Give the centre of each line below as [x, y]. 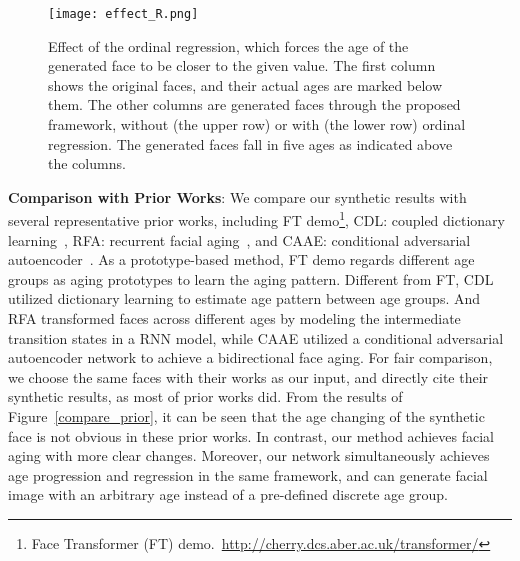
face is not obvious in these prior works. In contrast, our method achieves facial [251, 435]
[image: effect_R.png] [123, 14]
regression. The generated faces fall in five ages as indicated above [250, 143]
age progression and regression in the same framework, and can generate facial [248, 474]
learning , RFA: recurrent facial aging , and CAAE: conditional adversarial [239, 239]
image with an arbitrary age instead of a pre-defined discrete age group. [228, 494]
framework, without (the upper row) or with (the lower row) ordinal [257, 124]
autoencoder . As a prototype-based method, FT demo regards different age [241, 259]
